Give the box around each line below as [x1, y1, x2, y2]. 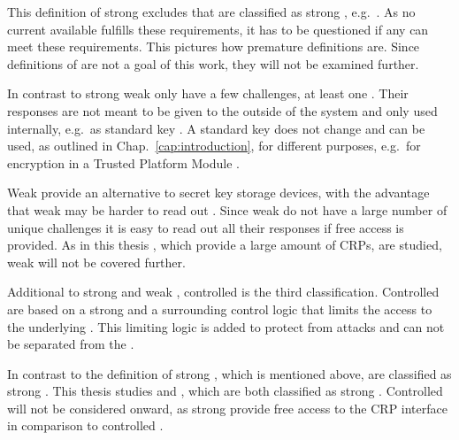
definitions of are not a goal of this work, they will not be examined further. [7, 54, 419, 73]
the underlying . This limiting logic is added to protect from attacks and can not [7, 317, 445, 336]
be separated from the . [7, 335, 134, 353]
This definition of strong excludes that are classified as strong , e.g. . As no [7, 3, 416, 20]
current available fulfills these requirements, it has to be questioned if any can [7, 19, 429, 38]
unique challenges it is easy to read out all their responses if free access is [7, 218, 404, 236]
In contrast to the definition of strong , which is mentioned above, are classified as [7, 364, 452, 382]
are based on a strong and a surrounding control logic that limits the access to [7, 299, 432, 318]
